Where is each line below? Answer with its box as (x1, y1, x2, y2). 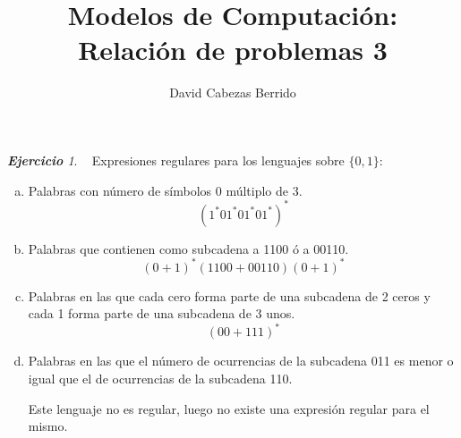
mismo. (28, 417, 68, 435)
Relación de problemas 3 (78, 31, 388, 68)
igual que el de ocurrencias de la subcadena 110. (28, 368, 293, 387)
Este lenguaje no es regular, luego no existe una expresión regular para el (28, 399, 430, 417)
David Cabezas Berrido (169, 83, 296, 102)
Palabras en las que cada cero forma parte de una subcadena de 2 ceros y (28, 286, 431, 305)
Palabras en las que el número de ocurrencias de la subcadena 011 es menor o (28, 351, 454, 370)
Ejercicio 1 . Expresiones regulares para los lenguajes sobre (7, 150, 345, 169)
